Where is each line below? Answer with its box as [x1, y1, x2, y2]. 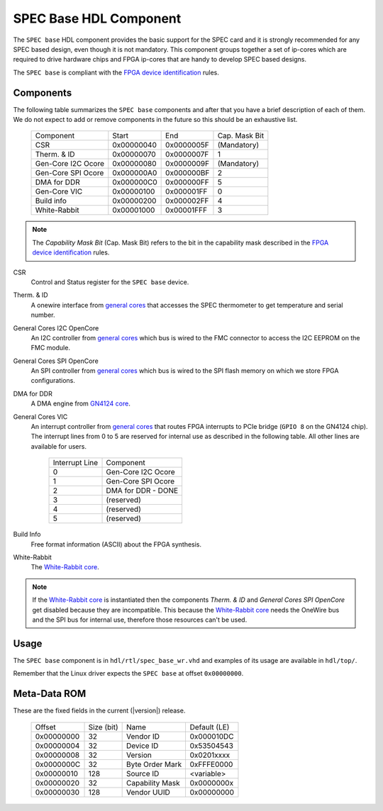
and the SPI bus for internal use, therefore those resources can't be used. [32, 615, 248, 624]
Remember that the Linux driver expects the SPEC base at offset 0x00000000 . [13, 669, 244, 678]
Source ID [126, 768, 160, 778]
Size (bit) [88, 722, 118, 732]
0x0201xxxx [189, 750, 231, 760]
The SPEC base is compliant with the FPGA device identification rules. [13, 68, 219, 77]
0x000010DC [189, 731, 234, 741]
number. [30, 311, 55, 319]
